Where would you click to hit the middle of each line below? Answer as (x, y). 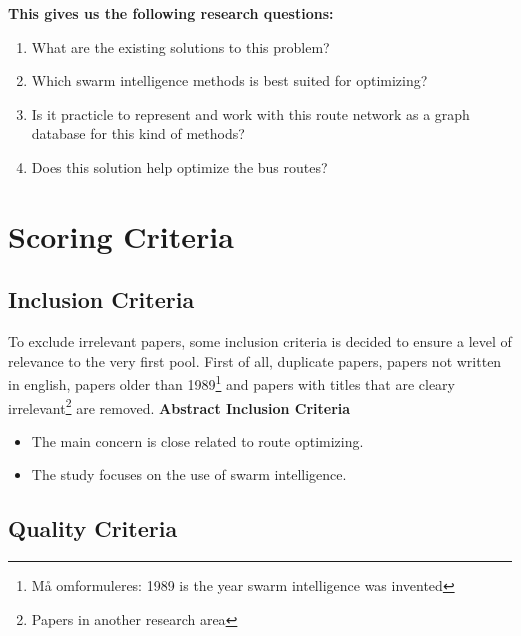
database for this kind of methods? (138, 133)
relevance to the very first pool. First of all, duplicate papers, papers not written (255, 360)
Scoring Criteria (121, 235)
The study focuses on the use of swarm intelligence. (189, 474)
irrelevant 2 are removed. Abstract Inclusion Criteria (179, 406)
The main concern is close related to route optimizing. (197, 440)
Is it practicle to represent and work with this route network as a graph (250, 113)
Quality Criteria (93, 528)
